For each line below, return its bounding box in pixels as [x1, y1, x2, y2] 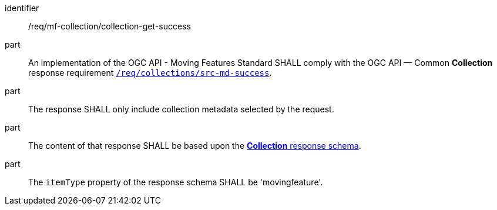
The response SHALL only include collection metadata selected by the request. [28, 104, 334, 114]
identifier [5, 3, 39, 13]
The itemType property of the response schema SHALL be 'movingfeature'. [28, 177, 323, 187]
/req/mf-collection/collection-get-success [28, 21, 191, 31]
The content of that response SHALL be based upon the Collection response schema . [28, 141, 361, 151]
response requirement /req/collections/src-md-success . [28, 68, 272, 78]
